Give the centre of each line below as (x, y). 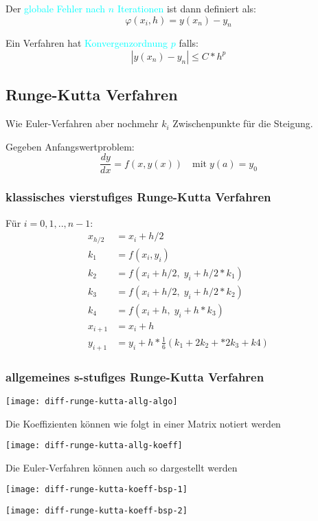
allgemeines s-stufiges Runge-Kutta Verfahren (135, 376)
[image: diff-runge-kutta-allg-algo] (92, 401)
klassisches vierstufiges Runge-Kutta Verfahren (138, 197)
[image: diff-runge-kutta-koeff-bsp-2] (96, 511)
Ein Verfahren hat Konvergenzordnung (87, 43)
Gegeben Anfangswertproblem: (70, 146)
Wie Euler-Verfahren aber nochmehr (82, 123)
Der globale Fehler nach (56, 8)
